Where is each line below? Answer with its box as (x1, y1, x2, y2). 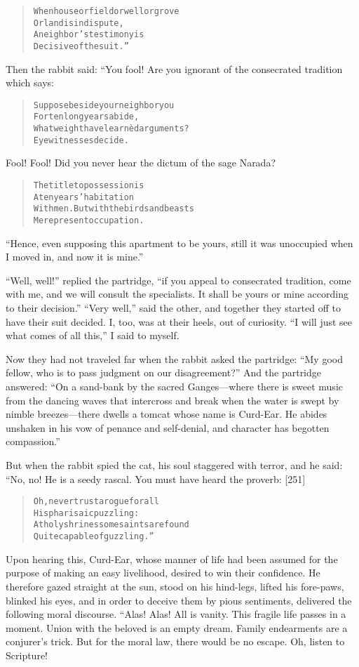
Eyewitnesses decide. (33, 135, 129, 145)
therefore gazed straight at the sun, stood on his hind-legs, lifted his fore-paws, (6, 579, 344, 593)
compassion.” (6, 434, 60, 449)
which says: (6, 75, 54, 90)
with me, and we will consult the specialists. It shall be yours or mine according (6, 286, 348, 301)
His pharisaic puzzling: (33, 508, 140, 518)
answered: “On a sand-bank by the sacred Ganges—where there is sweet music (6, 379, 343, 393)
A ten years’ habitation (33, 192, 134, 202)
